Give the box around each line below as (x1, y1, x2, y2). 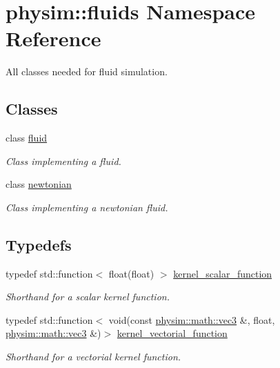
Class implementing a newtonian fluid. (6, 200, 168, 214)
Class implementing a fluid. (6, 153, 121, 168)
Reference (6, 24, 101, 52)
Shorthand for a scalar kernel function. (6, 289, 170, 304)
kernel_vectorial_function (117, 326, 228, 340)
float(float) (108, 266, 154, 280)
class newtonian (6, 177, 72, 191)
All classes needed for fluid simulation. (6, 64, 168, 79)
